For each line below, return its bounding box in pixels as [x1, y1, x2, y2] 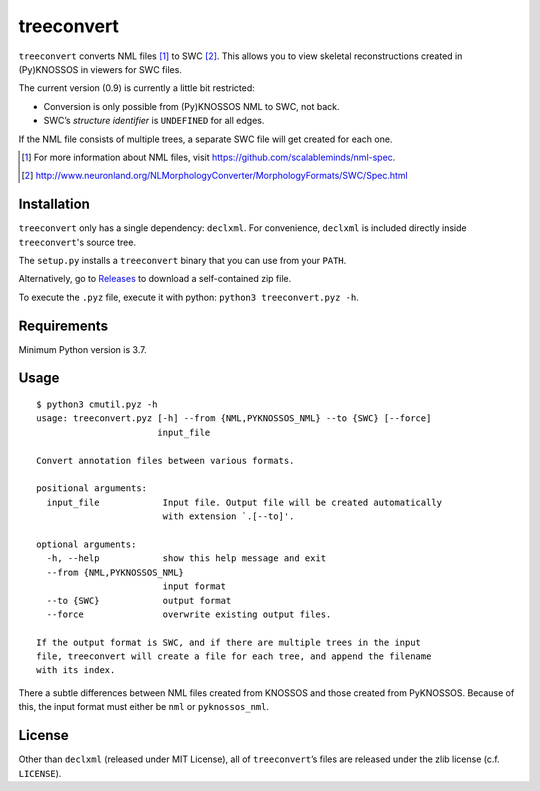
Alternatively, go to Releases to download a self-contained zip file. [18, 273, 292, 285]
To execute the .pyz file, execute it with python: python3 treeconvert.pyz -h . [18, 291, 359, 303]
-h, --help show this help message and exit [46, 553, 327, 564]
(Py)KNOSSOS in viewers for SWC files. [18, 63, 182, 75]
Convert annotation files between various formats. [36, 455, 295, 466]
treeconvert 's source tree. [18, 236, 137, 248]
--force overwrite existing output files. [46, 608, 332, 620]
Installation [18, 196, 90, 213]
